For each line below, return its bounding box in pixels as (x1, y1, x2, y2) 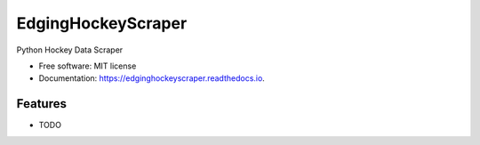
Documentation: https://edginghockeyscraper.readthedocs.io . (38, 73, 266, 84)
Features (16, 96, 67, 111)
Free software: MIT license (38, 60, 137, 71)
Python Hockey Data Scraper (16, 44, 124, 55)
